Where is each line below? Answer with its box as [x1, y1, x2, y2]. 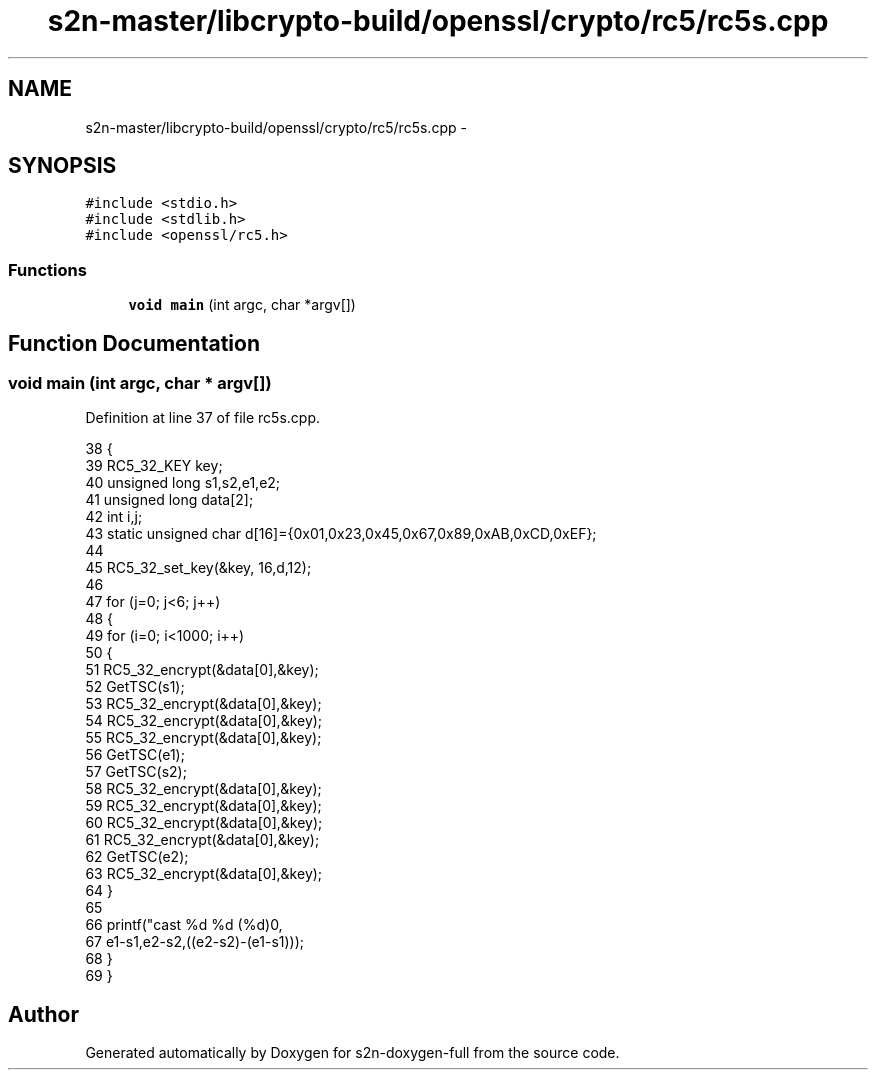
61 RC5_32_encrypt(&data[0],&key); [85, 831, 320, 849]
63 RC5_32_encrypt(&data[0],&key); [85, 865, 323, 883]
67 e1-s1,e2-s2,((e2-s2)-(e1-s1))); [85, 933, 305, 951]
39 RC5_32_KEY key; [85, 457, 223, 475]
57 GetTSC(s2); [85, 763, 187, 781]
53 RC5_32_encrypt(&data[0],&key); [85, 695, 322, 713]
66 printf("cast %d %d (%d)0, [85, 916, 283, 934]
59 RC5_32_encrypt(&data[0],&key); [85, 797, 322, 815]
